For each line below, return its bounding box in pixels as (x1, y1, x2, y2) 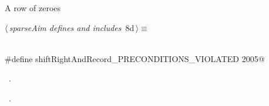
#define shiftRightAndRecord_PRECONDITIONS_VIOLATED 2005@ (5, 52, 265, 64)
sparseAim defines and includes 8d (9, 21, 134, 33)
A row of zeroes (5, 2, 61, 13)
